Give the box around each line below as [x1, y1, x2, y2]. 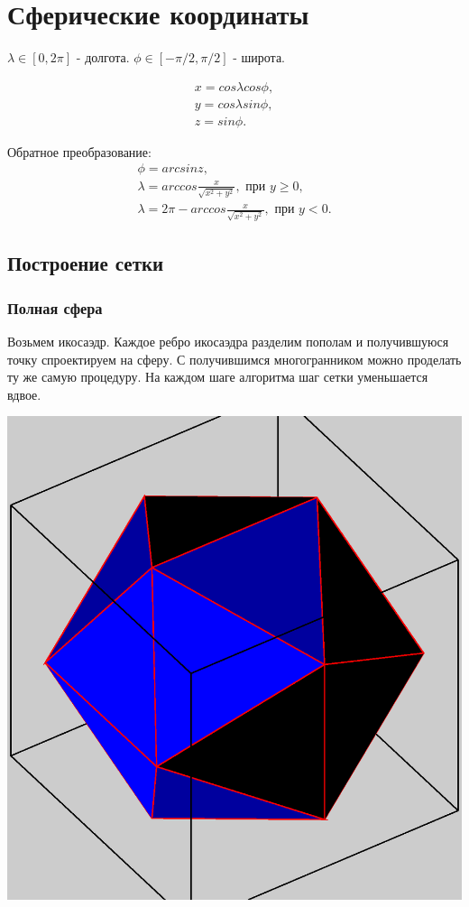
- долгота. [76, 48, 130, 67]
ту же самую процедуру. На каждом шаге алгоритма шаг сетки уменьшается [7, 367, 428, 386]
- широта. [233, 48, 286, 67]
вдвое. [7, 384, 41, 403]
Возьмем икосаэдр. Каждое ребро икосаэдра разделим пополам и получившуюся [7, 331, 449, 350]
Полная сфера [7, 296, 103, 319]
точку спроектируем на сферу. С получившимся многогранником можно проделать [7, 349, 462, 368]
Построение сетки [7, 249, 164, 277]
